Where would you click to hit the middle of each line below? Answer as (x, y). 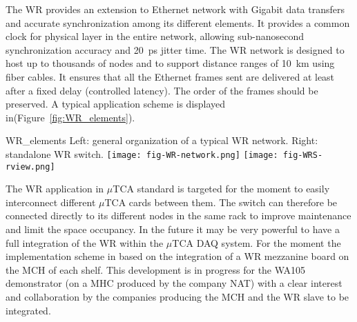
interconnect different (51, 202)
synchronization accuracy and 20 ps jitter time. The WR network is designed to (175, 49)
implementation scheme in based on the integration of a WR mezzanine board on (177, 256)
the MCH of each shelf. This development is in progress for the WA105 (156, 269)
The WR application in (55, 189)
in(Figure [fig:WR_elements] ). (70, 117)
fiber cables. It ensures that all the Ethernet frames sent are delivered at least (170, 76)
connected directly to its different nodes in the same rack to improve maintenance (178, 215)
